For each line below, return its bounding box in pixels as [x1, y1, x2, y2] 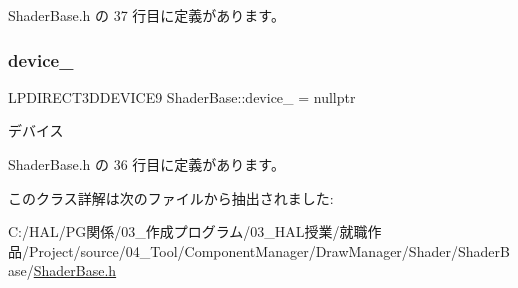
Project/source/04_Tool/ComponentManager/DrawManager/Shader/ [28, 240, 458, 261]
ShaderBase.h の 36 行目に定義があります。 [8, 154, 285, 174]
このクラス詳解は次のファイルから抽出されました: [8, 187, 334, 208]
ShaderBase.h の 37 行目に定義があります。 [8, 5, 285, 25]
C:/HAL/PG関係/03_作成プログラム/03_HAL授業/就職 [8, 221, 368, 242]
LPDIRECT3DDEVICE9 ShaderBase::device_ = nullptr [8, 86, 356, 107]
